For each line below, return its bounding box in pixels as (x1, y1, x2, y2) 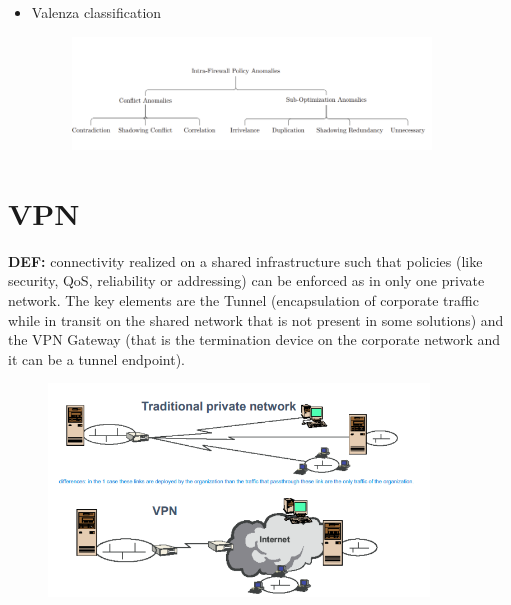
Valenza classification (31, 2, 162, 22)
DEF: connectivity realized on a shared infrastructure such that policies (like (8, 250, 483, 271)
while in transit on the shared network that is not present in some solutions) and (8, 309, 504, 330)
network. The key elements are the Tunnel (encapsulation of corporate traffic (8, 289, 479, 310)
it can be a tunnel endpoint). (8, 348, 185, 369)
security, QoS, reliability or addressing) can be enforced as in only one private (8, 270, 485, 291)
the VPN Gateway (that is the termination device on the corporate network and (8, 329, 501, 350)
